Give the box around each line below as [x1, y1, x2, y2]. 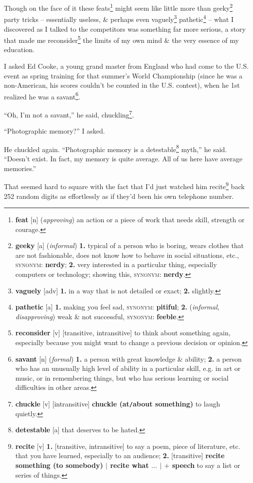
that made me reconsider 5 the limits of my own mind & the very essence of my [4, 34, 239, 45]
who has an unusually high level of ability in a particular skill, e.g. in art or [15, 363, 241, 373]
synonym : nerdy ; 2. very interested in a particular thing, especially [15, 259, 217, 270]
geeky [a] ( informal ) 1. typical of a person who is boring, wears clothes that [15, 240, 244, 251]
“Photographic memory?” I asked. [4, 126, 105, 136]
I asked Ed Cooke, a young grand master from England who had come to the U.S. [4, 60, 249, 71]
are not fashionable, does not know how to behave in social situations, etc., [15, 250, 239, 260]
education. [4, 44, 35, 55]
